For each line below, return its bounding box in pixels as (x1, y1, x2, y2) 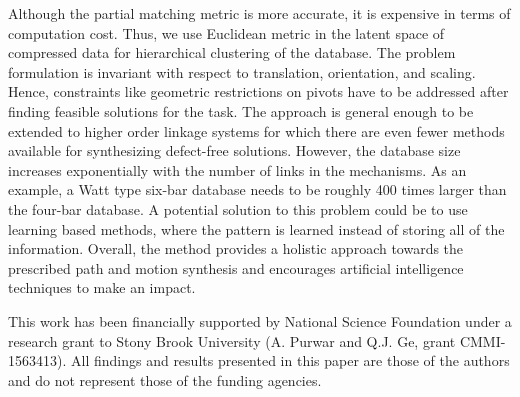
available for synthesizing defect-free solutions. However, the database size (8, 140, 461, 161)
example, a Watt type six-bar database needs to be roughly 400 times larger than (8, 179, 507, 200)
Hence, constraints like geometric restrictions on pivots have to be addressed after (8, 81, 509, 102)
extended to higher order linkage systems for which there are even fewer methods (8, 120, 505, 141)
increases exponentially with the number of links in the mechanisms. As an (8, 159, 467, 180)
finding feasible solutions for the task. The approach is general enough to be (8, 100, 474, 121)
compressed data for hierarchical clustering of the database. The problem (8, 42, 456, 63)
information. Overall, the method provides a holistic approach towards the (8, 238, 464, 259)
